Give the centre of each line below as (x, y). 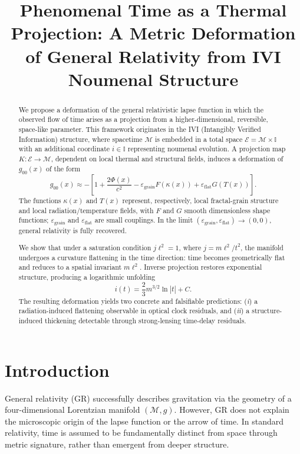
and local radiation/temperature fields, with (86, 210)
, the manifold (262, 247)
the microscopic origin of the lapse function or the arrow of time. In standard (144, 421)
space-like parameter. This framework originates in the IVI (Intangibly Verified (140, 129)
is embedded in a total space (199, 139)
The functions (40, 201)
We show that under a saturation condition (85, 247)
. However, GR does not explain (232, 410)
